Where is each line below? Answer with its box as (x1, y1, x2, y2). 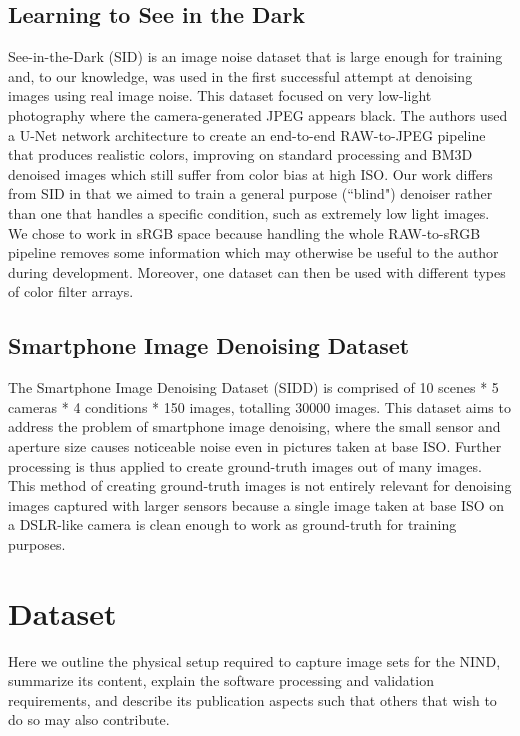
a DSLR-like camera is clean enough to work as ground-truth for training (8, 514, 457, 535)
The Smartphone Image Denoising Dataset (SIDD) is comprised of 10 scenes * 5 (8, 377, 499, 398)
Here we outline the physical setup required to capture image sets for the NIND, (8, 650, 501, 671)
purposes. (8, 533, 66, 554)
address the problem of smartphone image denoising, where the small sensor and (8, 416, 501, 437)
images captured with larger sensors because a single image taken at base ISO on (8, 494, 505, 515)
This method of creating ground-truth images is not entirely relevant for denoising (8, 475, 512, 496)
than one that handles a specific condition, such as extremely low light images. (8, 202, 490, 223)
